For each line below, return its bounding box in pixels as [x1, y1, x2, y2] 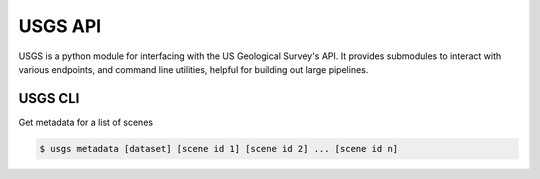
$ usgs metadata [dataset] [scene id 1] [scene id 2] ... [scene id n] [39, 143, 399, 154]
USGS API [18, 15, 102, 37]
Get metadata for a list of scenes [18, 116, 154, 128]
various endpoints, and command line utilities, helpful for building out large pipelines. [18, 63, 369, 75]
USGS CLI [18, 90, 80, 107]
